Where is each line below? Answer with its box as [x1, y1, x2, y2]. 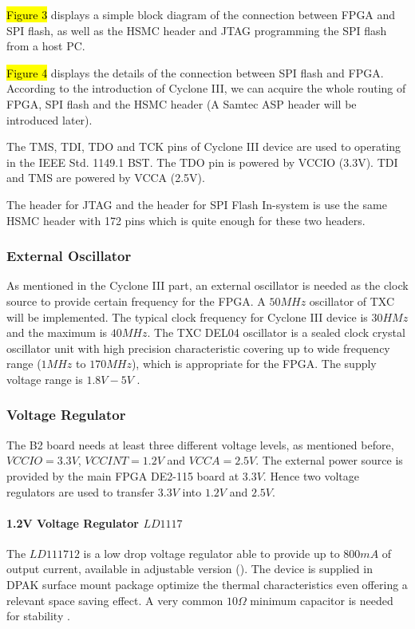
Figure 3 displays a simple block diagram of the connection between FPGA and [6, 6, 396, 22]
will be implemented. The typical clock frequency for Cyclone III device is [6, 308, 368, 325]
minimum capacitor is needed [250, 591, 393, 608]
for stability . [6, 607, 70, 624]
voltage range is [6, 370, 83, 387]
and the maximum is [6, 324, 108, 341]
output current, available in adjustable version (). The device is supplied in [6, 560, 373, 577]
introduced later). [6, 111, 93, 128]
